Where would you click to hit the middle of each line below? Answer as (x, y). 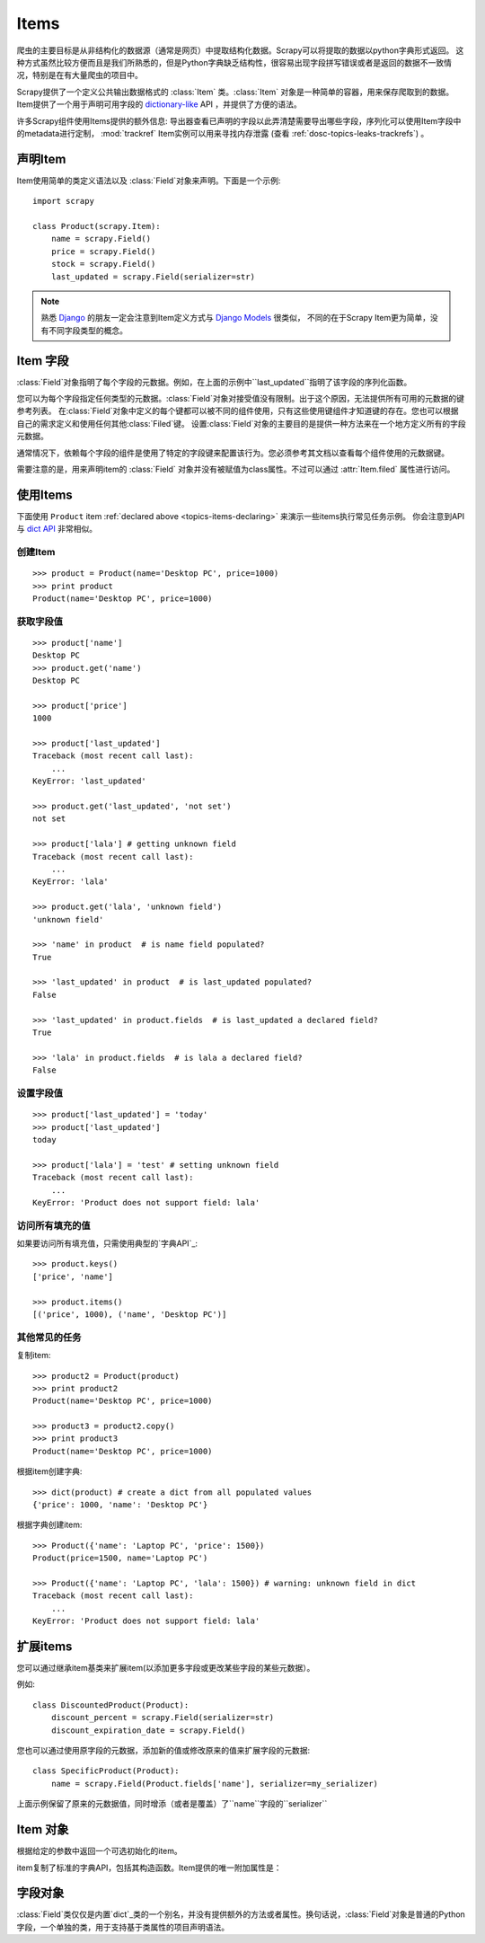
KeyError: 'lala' (71, 882)
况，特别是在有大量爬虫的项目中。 (79, 75)
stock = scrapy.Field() (103, 264)
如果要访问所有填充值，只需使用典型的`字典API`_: (107, 1243)
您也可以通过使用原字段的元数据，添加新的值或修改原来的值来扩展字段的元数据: (163, 1751)
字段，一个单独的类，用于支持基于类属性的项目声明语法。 (123, 1927)
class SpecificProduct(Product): (106, 1771)
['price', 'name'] (73, 1276)
